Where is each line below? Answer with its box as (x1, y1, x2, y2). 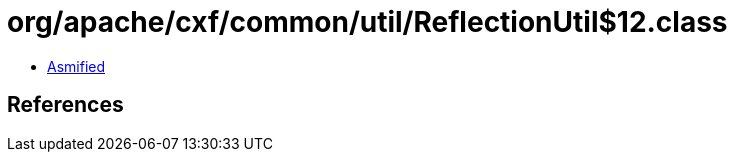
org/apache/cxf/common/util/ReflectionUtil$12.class (7, 5, 728, 39)
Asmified (47, 57, 106, 75)
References (7, 92, 124, 118)
